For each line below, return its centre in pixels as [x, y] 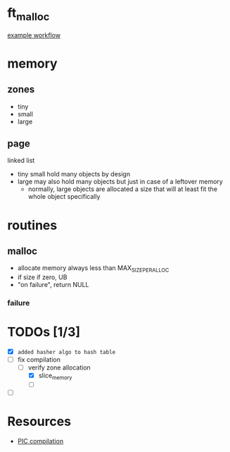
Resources [39, 422]
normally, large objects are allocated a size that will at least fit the [123, 189]
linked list [21, 161]
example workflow [34, 35]
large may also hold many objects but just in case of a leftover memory [120, 182]
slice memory [55, 377]
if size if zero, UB [42, 277]
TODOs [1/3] [44, 332]
